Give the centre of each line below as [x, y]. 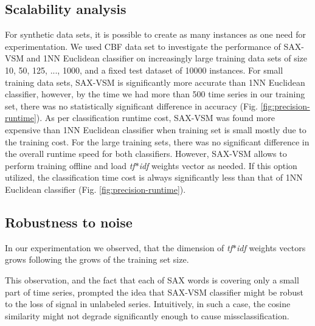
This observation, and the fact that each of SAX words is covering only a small [152, 279]
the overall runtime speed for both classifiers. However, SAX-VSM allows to [146, 154]
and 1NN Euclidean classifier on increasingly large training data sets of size [167, 58]
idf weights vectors [271, 247]
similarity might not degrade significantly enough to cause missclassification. [147, 315]
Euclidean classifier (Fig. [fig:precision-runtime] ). [95, 189]
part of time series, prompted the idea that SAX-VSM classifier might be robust [154, 292]
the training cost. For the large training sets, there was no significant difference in [157, 141]
